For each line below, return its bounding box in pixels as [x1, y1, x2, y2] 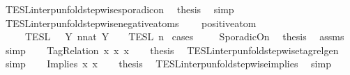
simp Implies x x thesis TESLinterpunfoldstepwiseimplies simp [5, 56, 331, 71]
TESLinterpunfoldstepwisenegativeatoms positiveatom [5, 15, 257, 30]
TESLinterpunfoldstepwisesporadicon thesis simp [5, 2, 234, 16]
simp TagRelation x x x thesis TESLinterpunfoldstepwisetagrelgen [5, 42, 339, 57]
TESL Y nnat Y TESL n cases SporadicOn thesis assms [24, 29, 344, 44]
